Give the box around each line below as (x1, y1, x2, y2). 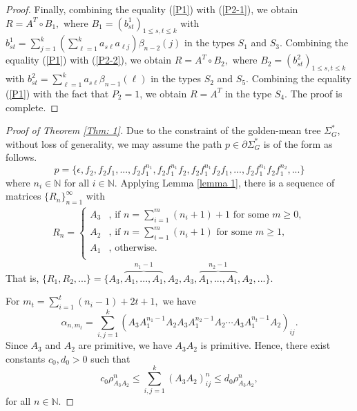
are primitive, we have (78, 338, 172, 352)
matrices (6, 189, 41, 203)
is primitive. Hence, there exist (200, 338, 331, 352)
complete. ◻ (6, 99, 59, 114)
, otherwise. (108, 242, 157, 253)
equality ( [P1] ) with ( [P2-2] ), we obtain (6, 52, 171, 67)
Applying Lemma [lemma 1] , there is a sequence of (120, 175, 335, 189)
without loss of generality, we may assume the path (6, 136, 222, 151)
